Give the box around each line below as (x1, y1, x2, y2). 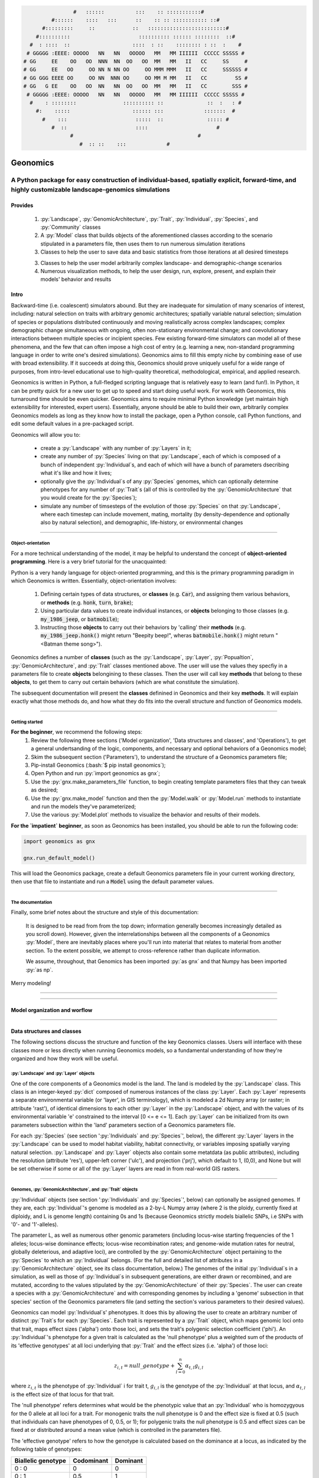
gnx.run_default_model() (23, 854, 96, 861)
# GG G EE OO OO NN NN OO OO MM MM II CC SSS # (23, 83, 248, 90)
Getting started (11, 719, 43, 725)
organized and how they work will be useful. (11, 1055, 119, 1062)
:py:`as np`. (25, 966, 53, 973)
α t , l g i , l (185, 1362, 204, 1370)
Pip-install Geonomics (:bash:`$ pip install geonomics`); (31, 761, 166, 769)
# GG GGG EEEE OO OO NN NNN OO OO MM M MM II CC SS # (23, 74, 248, 81)
